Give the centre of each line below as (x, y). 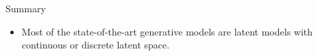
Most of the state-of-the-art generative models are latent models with (167, 31)
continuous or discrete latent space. (96, 45)
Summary (26, 8)
